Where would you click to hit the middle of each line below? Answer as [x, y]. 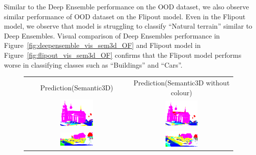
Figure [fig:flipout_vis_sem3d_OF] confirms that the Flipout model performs [123, 55]
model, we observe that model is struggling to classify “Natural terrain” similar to [128, 26]
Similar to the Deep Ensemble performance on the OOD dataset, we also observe [127, 6]
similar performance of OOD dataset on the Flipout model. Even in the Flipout [125, 16]
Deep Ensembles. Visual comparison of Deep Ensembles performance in [112, 35]
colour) [181, 92]
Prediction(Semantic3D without [182, 82]
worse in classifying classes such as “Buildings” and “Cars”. [93, 64]
